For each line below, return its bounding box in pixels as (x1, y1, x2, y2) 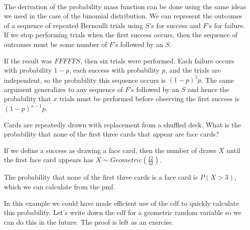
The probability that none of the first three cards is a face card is (4, 172, 198, 182)
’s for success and (149, 20, 201, 30)
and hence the (187, 84, 230, 94)
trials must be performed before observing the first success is (59, 93, 240, 104)
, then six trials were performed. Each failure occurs (80, 55, 234, 65)
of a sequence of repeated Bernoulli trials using (4, 20, 143, 30)
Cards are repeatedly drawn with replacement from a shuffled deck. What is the (4, 119, 241, 129)
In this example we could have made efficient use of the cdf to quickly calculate (4, 198, 239, 208)
